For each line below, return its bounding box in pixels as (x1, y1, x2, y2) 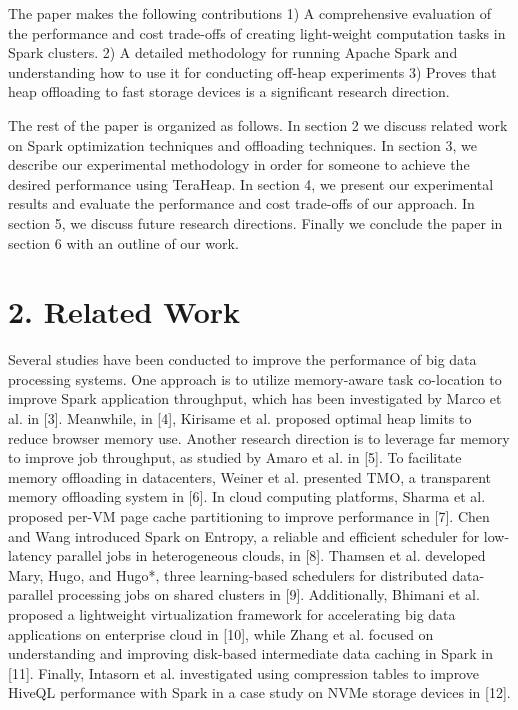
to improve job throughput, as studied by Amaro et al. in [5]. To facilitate (8, 447, 462, 468)
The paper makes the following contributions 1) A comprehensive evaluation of (8, 3, 491, 23)
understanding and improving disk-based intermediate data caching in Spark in (8, 643, 494, 664)
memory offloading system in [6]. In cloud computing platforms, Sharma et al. (8, 486, 486, 507)
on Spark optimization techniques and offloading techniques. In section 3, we (8, 134, 477, 155)
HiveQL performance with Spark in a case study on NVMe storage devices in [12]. (8, 682, 511, 703)
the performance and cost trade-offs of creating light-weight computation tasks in (8, 22, 506, 43)
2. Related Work (8, 291, 241, 332)
